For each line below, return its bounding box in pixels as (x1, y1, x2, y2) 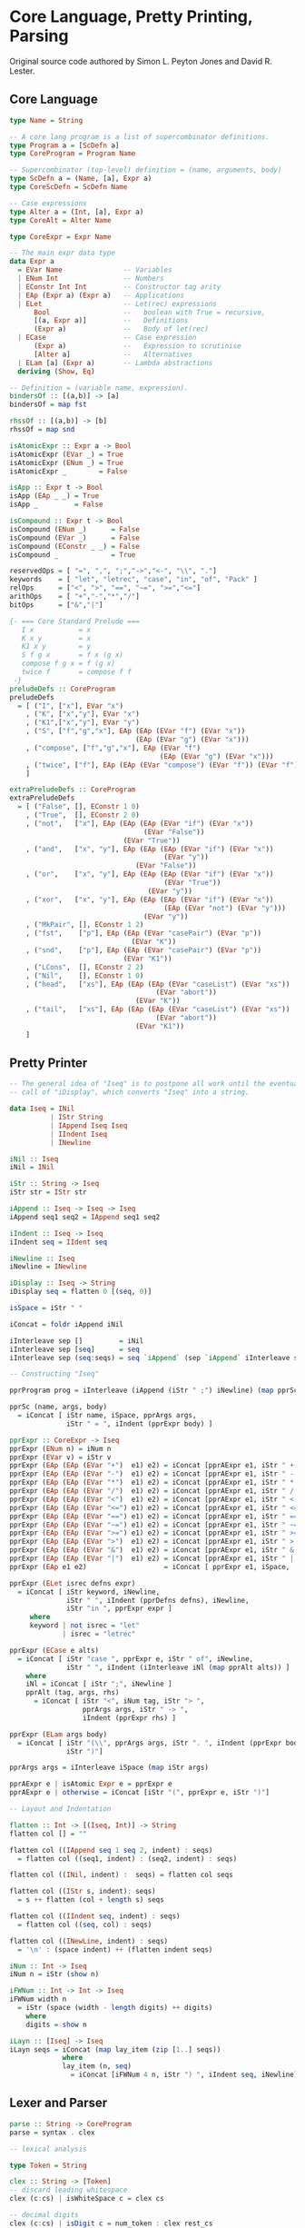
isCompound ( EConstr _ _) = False (9, 542, 141, 551)
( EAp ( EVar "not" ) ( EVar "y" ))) (163, 903, 286, 912)
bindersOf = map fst (9, 400, 88, 410)
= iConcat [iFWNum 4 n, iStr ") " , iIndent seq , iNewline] (70, 2070, 299, 2080)
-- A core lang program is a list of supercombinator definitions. (9, 132, 271, 142)
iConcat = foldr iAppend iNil (9, 1319, 124, 1328)
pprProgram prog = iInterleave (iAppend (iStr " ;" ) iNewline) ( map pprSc (9, 1386, 299, 1396)
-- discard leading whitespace (9, 2185, 128, 2195)
